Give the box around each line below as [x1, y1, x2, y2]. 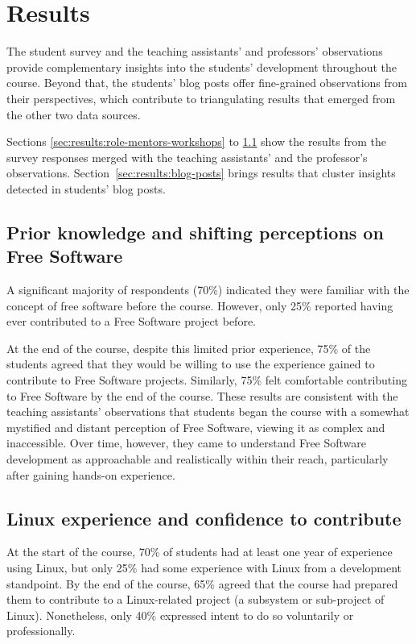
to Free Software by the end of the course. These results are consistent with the [6, 387, 398, 404]
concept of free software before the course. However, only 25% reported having [6, 297, 393, 314]
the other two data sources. [6, 106, 141, 123]
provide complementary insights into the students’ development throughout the [6, 58, 397, 75]
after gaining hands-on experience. [6, 466, 175, 483]
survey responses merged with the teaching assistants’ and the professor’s [6, 148, 368, 165]
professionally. [6, 622, 76, 639]
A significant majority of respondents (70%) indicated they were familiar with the [6, 281, 410, 298]
